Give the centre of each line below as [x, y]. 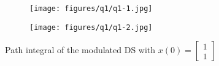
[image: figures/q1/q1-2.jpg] [91, 27]
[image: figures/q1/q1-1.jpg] [91, 9]
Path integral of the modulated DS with [80, 50]
